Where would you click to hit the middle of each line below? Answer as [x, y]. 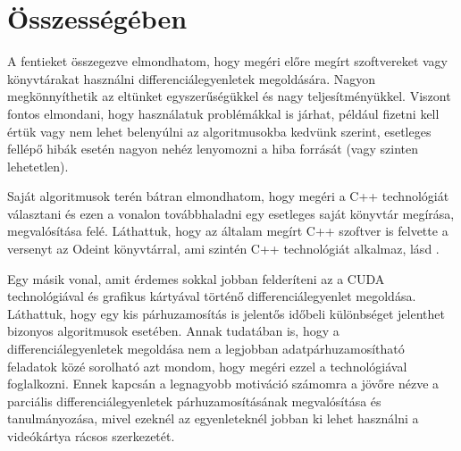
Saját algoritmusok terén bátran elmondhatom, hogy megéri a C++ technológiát [228, 196]
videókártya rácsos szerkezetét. [91, 436]
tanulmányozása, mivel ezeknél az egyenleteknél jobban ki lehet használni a [213, 418]
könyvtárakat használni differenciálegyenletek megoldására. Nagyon [192, 78]
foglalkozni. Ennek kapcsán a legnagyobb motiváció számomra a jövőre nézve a [223, 384]
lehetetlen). [38, 166]
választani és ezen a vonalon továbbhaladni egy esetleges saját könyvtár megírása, [231, 213]
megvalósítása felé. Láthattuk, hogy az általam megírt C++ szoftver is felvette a [228, 231]
